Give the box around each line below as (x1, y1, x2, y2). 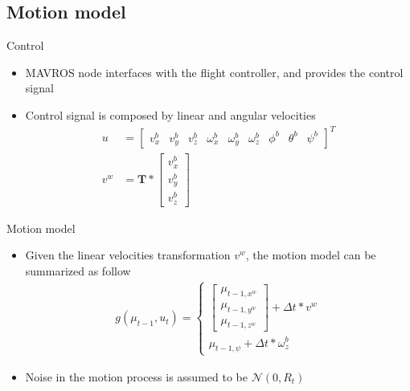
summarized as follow (25, 263, 131, 279)
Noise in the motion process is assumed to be (25, 368, 248, 385)
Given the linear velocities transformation (25, 246, 231, 263)
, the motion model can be (245, 246, 376, 263)
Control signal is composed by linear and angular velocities (25, 106, 316, 123)
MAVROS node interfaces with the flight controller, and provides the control (25, 63, 404, 80)
